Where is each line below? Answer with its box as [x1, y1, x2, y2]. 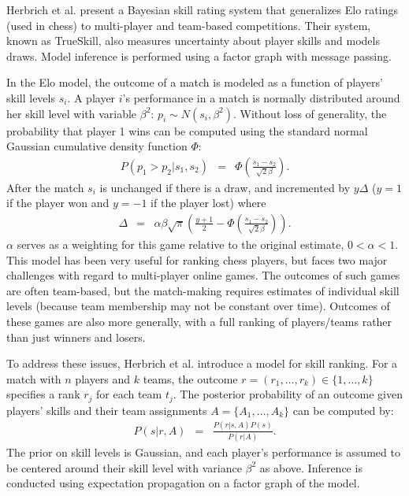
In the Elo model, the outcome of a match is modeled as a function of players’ [6, 74, 383, 91]
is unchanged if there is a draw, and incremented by [99, 179, 351, 195]
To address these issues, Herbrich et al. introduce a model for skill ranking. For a [6, 355, 398, 372]
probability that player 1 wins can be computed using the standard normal [6, 122, 368, 139]
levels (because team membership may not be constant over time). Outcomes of [6, 298, 390, 314]
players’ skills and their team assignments [6, 402, 207, 418]
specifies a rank [6, 386, 80, 402]
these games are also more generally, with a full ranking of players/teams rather [6, 313, 392, 329]
